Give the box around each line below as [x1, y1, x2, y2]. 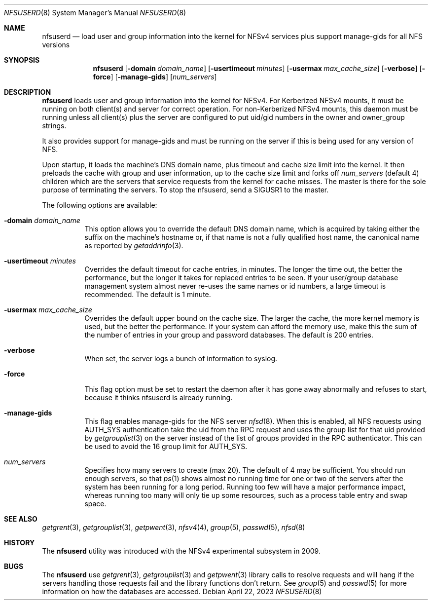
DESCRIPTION [4, 88, 51, 96]
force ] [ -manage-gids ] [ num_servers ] [93, 73, 217, 81]
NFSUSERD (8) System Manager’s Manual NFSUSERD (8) [4, 8, 186, 17]
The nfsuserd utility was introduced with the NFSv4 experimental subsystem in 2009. [42, 547, 321, 555]
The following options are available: [42, 201, 157, 209]
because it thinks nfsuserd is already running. [84, 393, 233, 402]
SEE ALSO [4, 515, 37, 523]
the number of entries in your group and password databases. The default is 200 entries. [84, 331, 373, 339]
